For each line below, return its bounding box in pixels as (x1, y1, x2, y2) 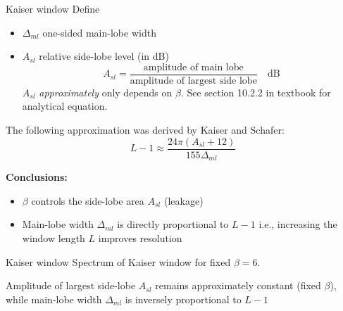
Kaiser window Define (6, 1, 100, 15)
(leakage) (163, 193, 204, 208)
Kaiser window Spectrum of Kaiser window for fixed (6, 254, 231, 269)
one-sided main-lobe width (42, 25, 156, 39)
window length (22, 230, 85, 245)
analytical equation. (22, 99, 108, 113)
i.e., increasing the (258, 217, 337, 231)
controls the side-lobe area (31, 193, 144, 208)
